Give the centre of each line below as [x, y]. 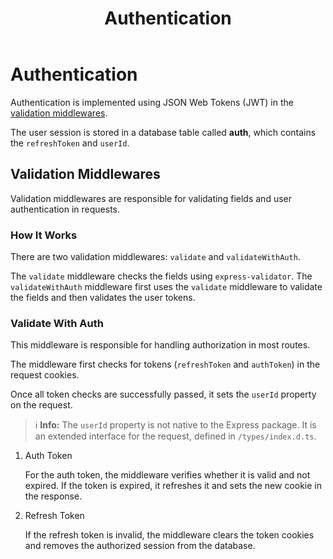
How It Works [44, 235]
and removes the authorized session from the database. [140, 546]
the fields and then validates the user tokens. [103, 298]
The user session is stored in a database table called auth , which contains [163, 132]
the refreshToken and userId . [70, 143]
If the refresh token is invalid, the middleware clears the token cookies [169, 535]
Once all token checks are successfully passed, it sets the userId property [163, 394]
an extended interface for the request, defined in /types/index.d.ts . [175, 436]
